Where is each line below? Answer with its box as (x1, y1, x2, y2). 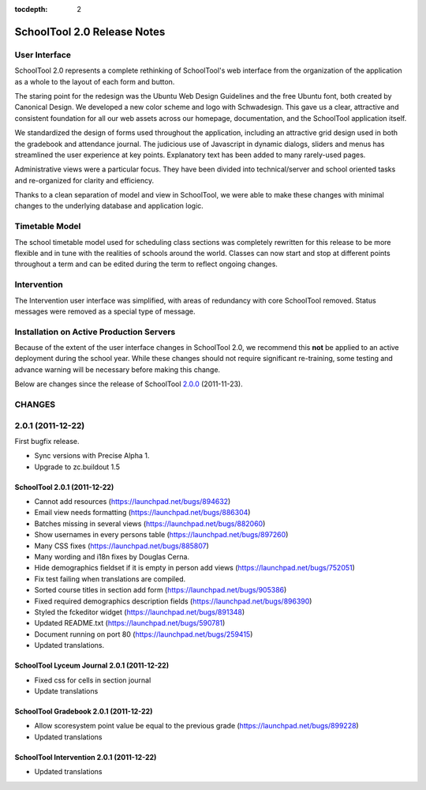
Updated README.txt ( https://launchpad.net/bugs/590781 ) (34, 619, 226, 628)
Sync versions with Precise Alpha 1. (34, 451, 150, 461)
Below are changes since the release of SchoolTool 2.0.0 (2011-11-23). (14, 379, 244, 389)
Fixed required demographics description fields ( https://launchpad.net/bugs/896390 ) (34, 596, 312, 606)
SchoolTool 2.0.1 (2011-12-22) (14, 482, 114, 491)
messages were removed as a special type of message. (14, 307, 196, 316)
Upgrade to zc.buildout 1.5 (34, 462, 120, 472)
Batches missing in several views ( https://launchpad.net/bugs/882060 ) (34, 518, 266, 529)
